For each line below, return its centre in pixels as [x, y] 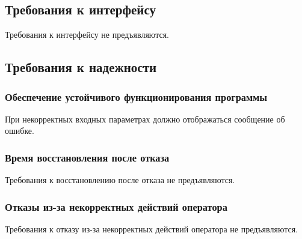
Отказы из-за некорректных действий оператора [116, 206]
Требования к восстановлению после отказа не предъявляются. [120, 180]
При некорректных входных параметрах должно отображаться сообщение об [145, 119]
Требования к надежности [81, 67]
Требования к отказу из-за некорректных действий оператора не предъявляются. [152, 229]
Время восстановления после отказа [87, 157]
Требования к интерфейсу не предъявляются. [87, 35]
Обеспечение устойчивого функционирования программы [136, 96]
